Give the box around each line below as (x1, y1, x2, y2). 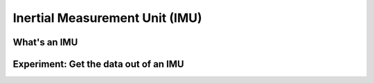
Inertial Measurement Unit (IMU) (12, 10, 202, 25)
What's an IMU (12, 36, 78, 48)
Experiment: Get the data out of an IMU (12, 58, 184, 70)
